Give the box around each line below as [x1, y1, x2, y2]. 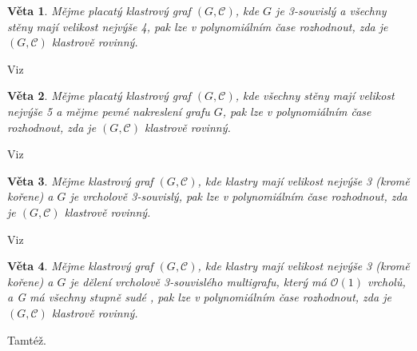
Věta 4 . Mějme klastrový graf [7, 257, 153, 274]
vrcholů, [367, 273, 406, 289]
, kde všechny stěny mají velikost [235, 87, 395, 104]
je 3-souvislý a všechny [276, 2, 387, 18]
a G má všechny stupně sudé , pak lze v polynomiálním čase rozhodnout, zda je [7, 289, 391, 305]
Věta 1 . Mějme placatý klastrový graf [7, 2, 191, 18]
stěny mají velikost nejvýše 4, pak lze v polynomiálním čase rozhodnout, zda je [7, 18, 388, 34]
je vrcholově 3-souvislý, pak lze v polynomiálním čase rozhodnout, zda [69, 188, 407, 205]
